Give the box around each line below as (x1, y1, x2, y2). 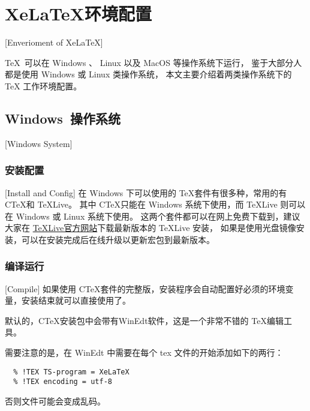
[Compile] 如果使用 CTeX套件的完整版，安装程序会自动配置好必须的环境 (5, 282, 285, 295)
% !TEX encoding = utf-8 (13, 377, 112, 386)
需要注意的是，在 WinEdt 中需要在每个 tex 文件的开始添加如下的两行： (5, 346, 284, 359)
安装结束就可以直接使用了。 (21, 294, 131, 307)
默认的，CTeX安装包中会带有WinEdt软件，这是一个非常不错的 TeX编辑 (5, 314, 284, 326)
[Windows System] (5, 137, 73, 149)
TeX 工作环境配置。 (5, 79, 82, 92)
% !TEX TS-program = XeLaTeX (13, 367, 130, 376)
